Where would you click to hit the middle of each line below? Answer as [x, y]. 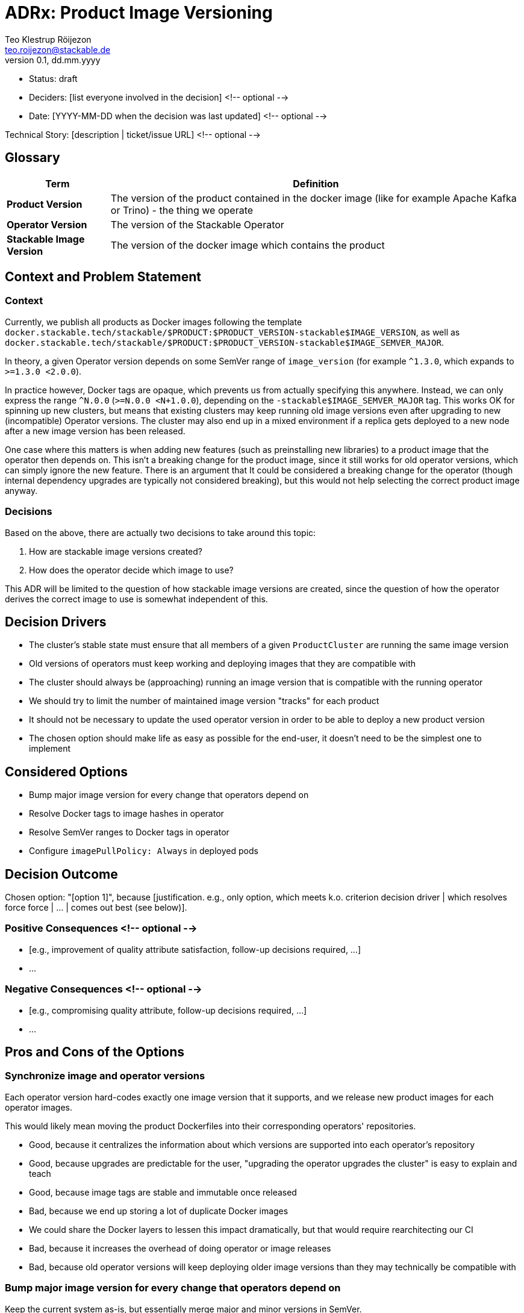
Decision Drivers [56, 622]
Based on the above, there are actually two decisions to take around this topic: [161, 532]
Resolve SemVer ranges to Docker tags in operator [129, 832]
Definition [316, 183]
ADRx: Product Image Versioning [139, 13]
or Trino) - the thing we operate [182, 210]
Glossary [33, 158]
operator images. [39, 1107]
